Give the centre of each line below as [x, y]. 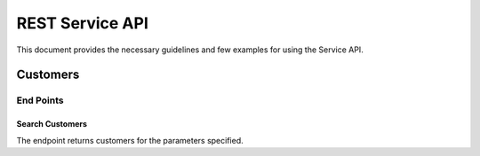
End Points [40, 100]
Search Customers [52, 124]
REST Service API [82, 23]
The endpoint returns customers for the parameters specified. [130, 140]
